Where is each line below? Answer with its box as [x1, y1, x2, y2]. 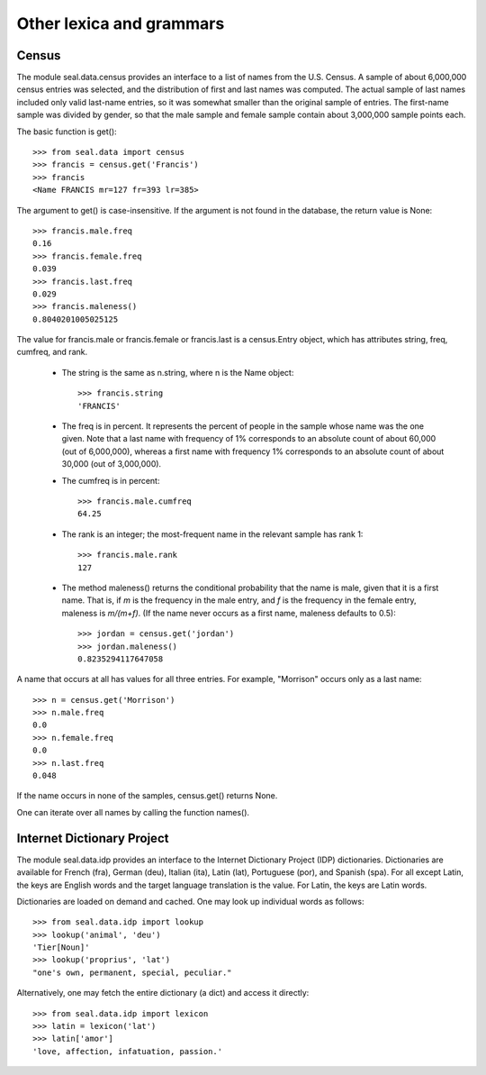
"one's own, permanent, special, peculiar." [32, 967, 233, 978]
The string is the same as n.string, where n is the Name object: [61, 367, 294, 378]
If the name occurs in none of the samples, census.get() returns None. [16, 790, 278, 801]
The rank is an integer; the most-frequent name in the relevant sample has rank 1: [61, 528, 364, 540]
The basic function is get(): [16, 126, 117, 137]
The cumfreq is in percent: [61, 475, 160, 486]
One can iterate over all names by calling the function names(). [16, 806, 250, 817]
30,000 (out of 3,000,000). [61, 459, 162, 469]
